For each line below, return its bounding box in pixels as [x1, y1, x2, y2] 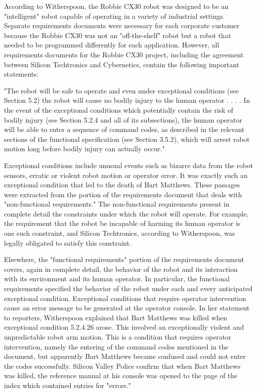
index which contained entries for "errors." [4, 380, 131, 390]
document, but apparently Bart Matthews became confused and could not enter [4, 351, 246, 361]
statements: [4, 69, 39, 79]
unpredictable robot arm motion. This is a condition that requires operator [4, 332, 231, 342]
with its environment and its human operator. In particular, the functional [4, 273, 230, 284]
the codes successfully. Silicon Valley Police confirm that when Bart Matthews [4, 360, 241, 371]
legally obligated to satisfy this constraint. [4, 237, 131, 248]
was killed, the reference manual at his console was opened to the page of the [4, 370, 238, 381]
